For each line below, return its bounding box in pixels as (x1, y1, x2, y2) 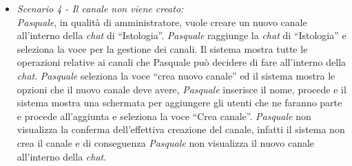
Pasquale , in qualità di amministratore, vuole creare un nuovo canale (17, 14, 307, 29)
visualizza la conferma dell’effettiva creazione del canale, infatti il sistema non (17, 122, 345, 137)
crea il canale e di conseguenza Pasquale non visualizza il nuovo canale (17, 135, 315, 150)
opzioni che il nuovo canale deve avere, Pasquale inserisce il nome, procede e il (17, 82, 346, 96)
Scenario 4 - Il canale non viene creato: (17, 1, 184, 15)
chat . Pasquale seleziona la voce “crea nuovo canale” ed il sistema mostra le (17, 68, 335, 82)
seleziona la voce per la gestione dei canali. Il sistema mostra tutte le (17, 41, 308, 56)
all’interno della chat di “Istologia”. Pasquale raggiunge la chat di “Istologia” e (17, 28, 346, 43)
